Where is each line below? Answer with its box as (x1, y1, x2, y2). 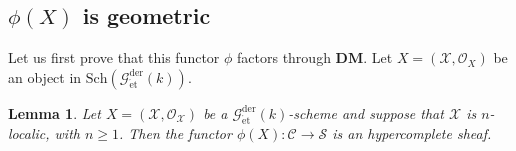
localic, (8, 122, 50, 143)
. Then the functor (119, 122, 232, 143)
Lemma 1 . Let (8, 102, 101, 123)
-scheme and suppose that (288, 102, 444, 123)
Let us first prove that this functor (8, 47, 220, 68)
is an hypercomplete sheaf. (332, 122, 492, 143)
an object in (8, 66, 82, 87)
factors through (237, 47, 331, 68)
